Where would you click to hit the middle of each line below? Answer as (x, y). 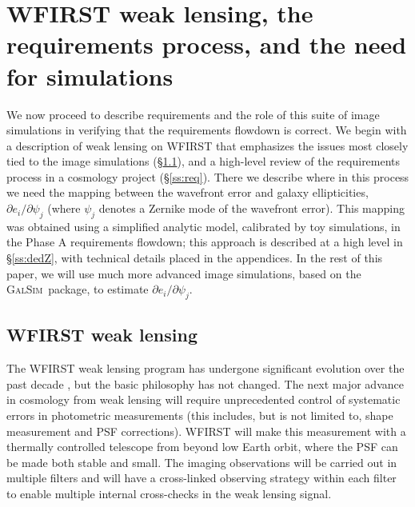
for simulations (90, 76)
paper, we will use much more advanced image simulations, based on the (184, 273)
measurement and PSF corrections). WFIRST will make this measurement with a (206, 431)
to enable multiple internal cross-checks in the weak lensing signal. (169, 493)
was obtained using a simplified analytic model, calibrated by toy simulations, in (204, 226)
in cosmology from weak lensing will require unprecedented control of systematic (204, 399)
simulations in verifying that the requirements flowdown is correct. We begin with (207, 130)
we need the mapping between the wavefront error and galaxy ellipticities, (188, 192)
